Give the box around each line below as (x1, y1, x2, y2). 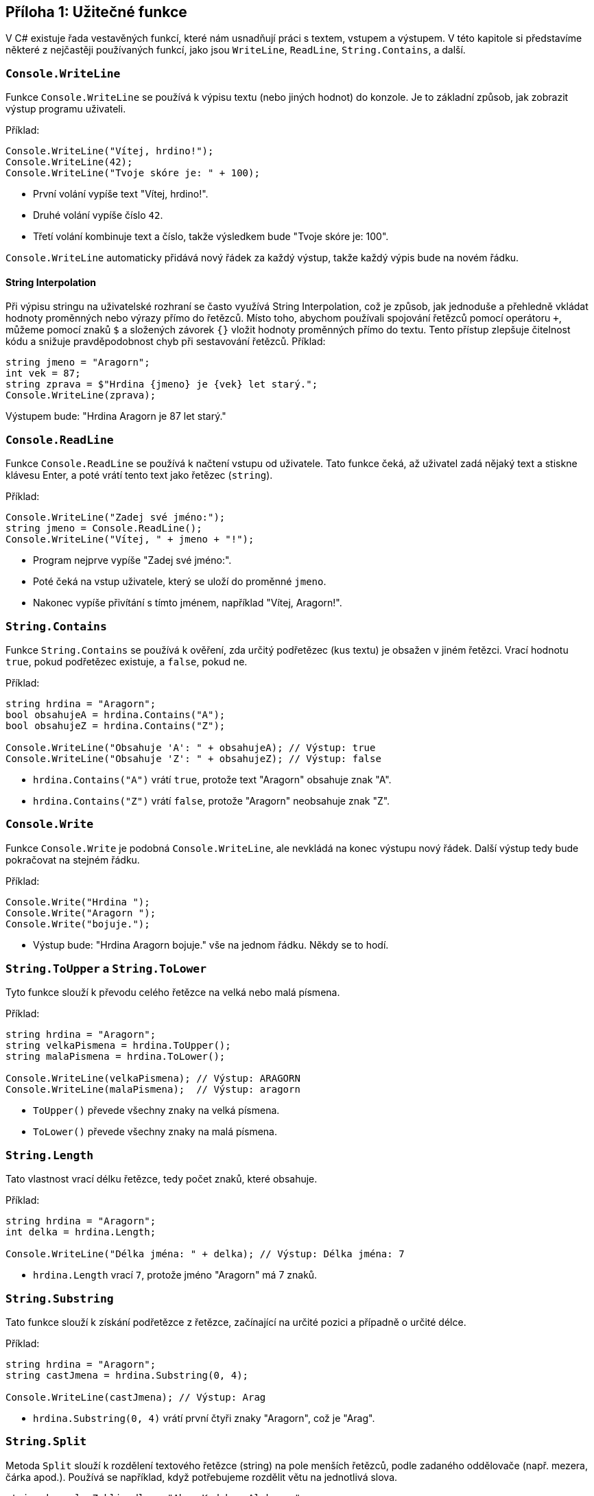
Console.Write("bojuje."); (5, 918, 150, 929)
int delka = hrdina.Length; (5, 1226, 156, 1238)
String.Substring (5, 1292, 114, 1305)
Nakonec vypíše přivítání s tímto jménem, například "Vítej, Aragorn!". (33, 597, 342, 609)
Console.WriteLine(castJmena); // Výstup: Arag (5, 1391, 266, 1403)
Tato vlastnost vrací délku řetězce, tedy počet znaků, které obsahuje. (5, 1173, 318, 1185)
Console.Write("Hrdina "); (5, 896, 150, 907)
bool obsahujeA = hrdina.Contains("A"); (5, 709, 226, 720)
